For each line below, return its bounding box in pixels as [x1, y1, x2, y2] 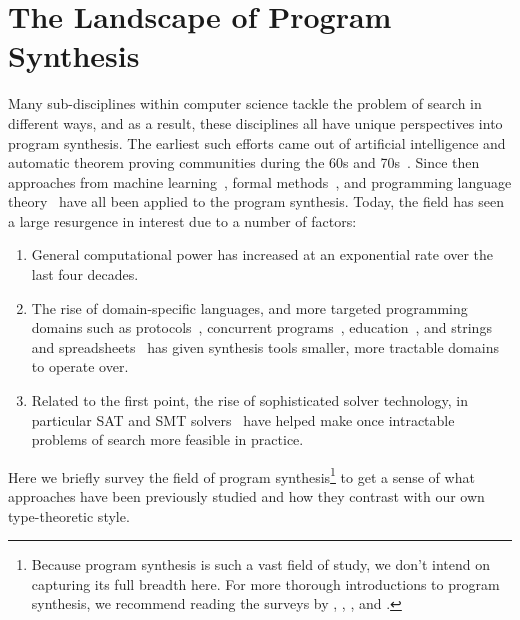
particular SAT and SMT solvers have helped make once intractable [31, 409, 455, 430]
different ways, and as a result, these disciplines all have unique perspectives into [8, 112, 503, 133]
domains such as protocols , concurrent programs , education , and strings [31, 317, 492, 338]
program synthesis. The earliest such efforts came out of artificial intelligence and [8, 132, 506, 153]
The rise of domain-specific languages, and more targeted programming [31, 297, 468, 318]
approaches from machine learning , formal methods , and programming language [8, 171, 512, 192]
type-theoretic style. [8, 505, 130, 526]
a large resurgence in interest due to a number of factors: [8, 210, 357, 231]
